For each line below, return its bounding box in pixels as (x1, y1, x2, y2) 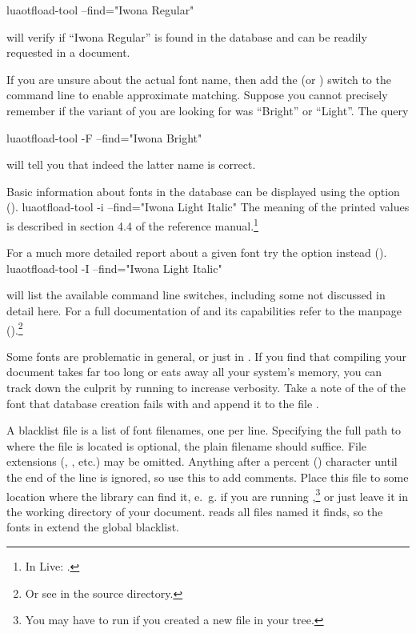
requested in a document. (6, 44, 130, 61)
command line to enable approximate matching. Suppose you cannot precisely (6, 86, 388, 103)
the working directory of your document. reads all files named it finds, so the (6, 503, 383, 519)
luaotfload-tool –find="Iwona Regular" (6, 2, 194, 18)
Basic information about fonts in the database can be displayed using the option (6, 182, 400, 199)
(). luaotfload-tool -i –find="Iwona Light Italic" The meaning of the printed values (6, 198, 410, 215)
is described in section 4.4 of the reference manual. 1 (6, 214, 258, 234)
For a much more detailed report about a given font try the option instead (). (6, 244, 387, 261)
